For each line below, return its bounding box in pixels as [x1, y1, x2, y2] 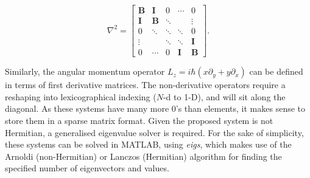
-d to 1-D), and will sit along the [163, 90, 286, 103]
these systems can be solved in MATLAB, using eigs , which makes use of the [5, 138, 292, 151]
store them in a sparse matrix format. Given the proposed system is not [5, 114, 273, 126]
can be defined [249, 65, 303, 78]
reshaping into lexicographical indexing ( [5, 90, 157, 103]
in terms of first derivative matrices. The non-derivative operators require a [5, 78, 286, 91]
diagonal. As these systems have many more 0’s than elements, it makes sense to [5, 102, 306, 115]
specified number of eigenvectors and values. [5, 162, 169, 174]
